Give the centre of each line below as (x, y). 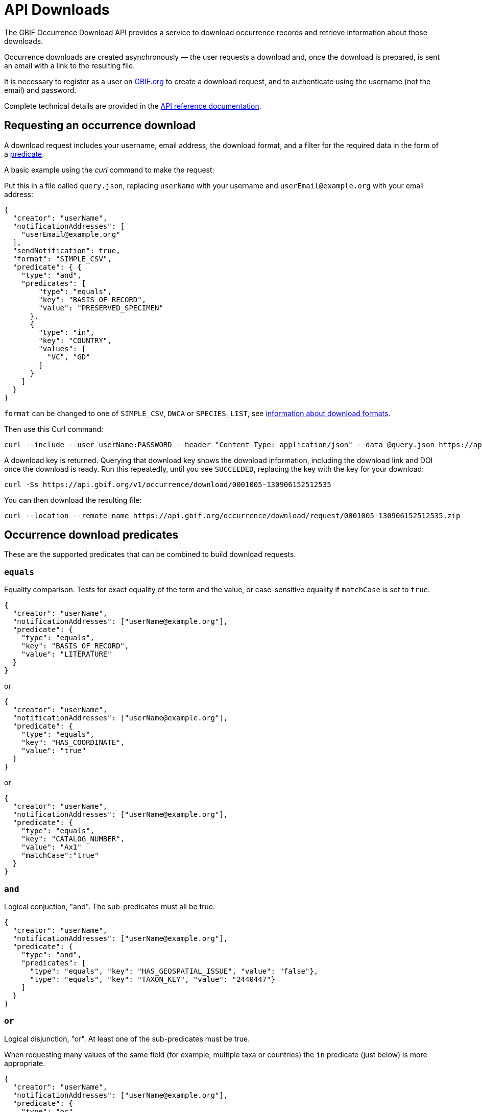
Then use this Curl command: (54, 429)
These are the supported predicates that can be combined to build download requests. (150, 554)
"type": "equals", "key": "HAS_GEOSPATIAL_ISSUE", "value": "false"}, (174, 971)
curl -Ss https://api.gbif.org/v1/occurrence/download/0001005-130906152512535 (168, 484)
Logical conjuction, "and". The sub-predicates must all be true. (110, 906)
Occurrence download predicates (91, 535)
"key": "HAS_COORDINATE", (73, 743)
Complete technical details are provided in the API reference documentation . (133, 106)
